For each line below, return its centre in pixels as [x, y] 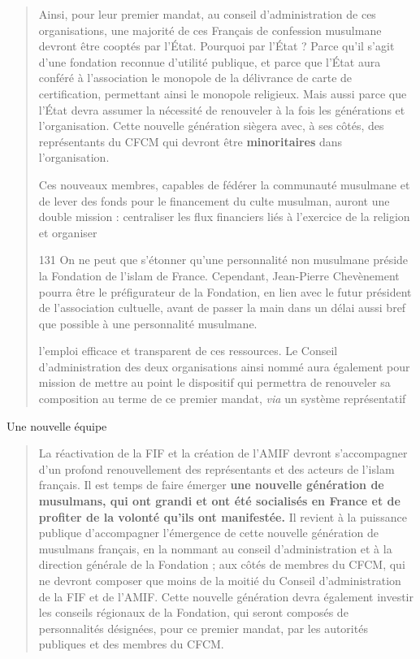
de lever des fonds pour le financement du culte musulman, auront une [214, 200]
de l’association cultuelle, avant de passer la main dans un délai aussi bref [222, 308]
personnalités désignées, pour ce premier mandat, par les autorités [203, 628]
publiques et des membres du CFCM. [131, 644]
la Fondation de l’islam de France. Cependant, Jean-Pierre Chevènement [219, 275]
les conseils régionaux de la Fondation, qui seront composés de [193, 612]
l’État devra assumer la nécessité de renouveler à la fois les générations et [222, 109]
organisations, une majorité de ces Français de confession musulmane [210, 30]
